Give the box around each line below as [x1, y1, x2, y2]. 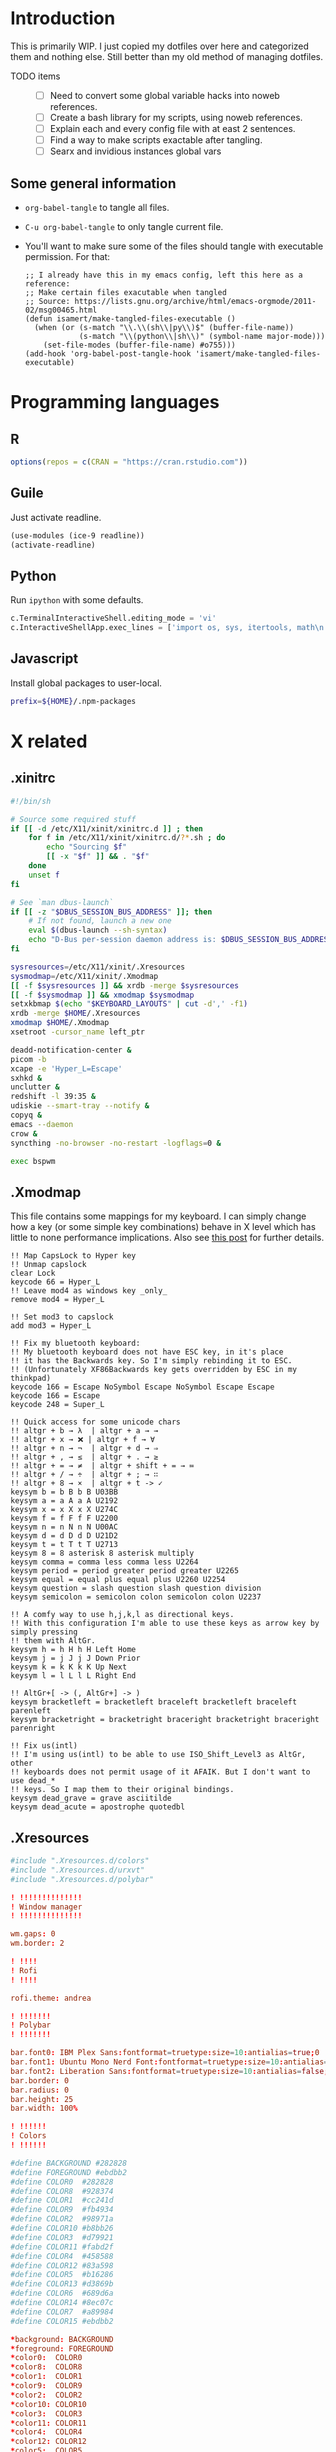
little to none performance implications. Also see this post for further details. [10, 1232, 325, 1244]
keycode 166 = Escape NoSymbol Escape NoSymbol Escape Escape [10, 1382, 275, 1392]
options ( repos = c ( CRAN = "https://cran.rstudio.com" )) [10, 457, 248, 467]
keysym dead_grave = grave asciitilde [10, 1793, 172, 1804]
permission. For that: [24, 251, 111, 263]
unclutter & [10, 1082, 60, 1092]
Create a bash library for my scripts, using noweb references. [49, 112, 303, 123]
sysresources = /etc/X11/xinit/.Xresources [10, 962, 186, 972]
